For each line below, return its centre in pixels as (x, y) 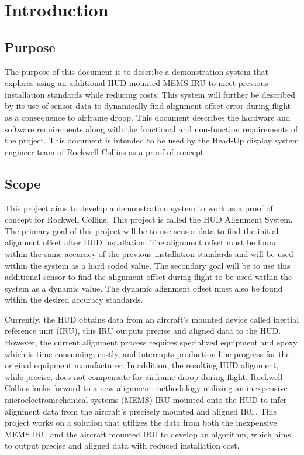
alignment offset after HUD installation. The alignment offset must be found (141, 242)
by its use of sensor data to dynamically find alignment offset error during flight (148, 106)
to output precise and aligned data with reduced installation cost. (122, 445)
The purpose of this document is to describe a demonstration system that (137, 71)
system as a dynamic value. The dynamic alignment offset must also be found (144, 288)
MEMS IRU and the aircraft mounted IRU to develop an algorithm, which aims (148, 434)
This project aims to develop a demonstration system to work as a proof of (139, 208)
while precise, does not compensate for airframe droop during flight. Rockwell (144, 376)
